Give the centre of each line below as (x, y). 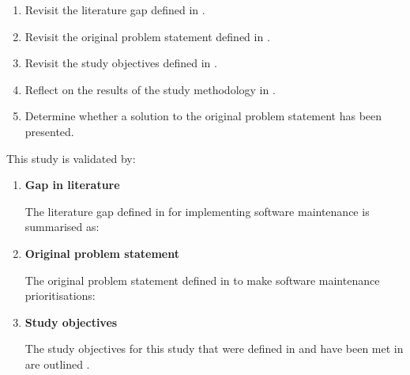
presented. (49, 131)
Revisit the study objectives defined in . (121, 63)
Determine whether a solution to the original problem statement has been (203, 116)
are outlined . (57, 364)
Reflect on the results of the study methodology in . (150, 89)
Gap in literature (72, 185)
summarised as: (62, 227)
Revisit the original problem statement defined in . (147, 36)
